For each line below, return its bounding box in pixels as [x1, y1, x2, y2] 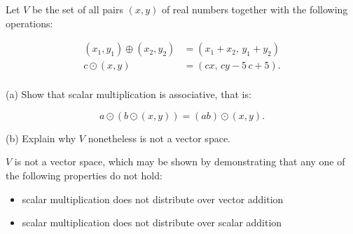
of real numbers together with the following [161, 2, 348, 16]
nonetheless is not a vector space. [88, 130, 230, 145]
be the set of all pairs [32, 2, 123, 16]
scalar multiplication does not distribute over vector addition [22, 191, 284, 206]
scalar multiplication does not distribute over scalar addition [22, 215, 282, 230]
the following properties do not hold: [6, 168, 162, 183]
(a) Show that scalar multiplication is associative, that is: [6, 87, 251, 102]
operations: [6, 15, 53, 30]
